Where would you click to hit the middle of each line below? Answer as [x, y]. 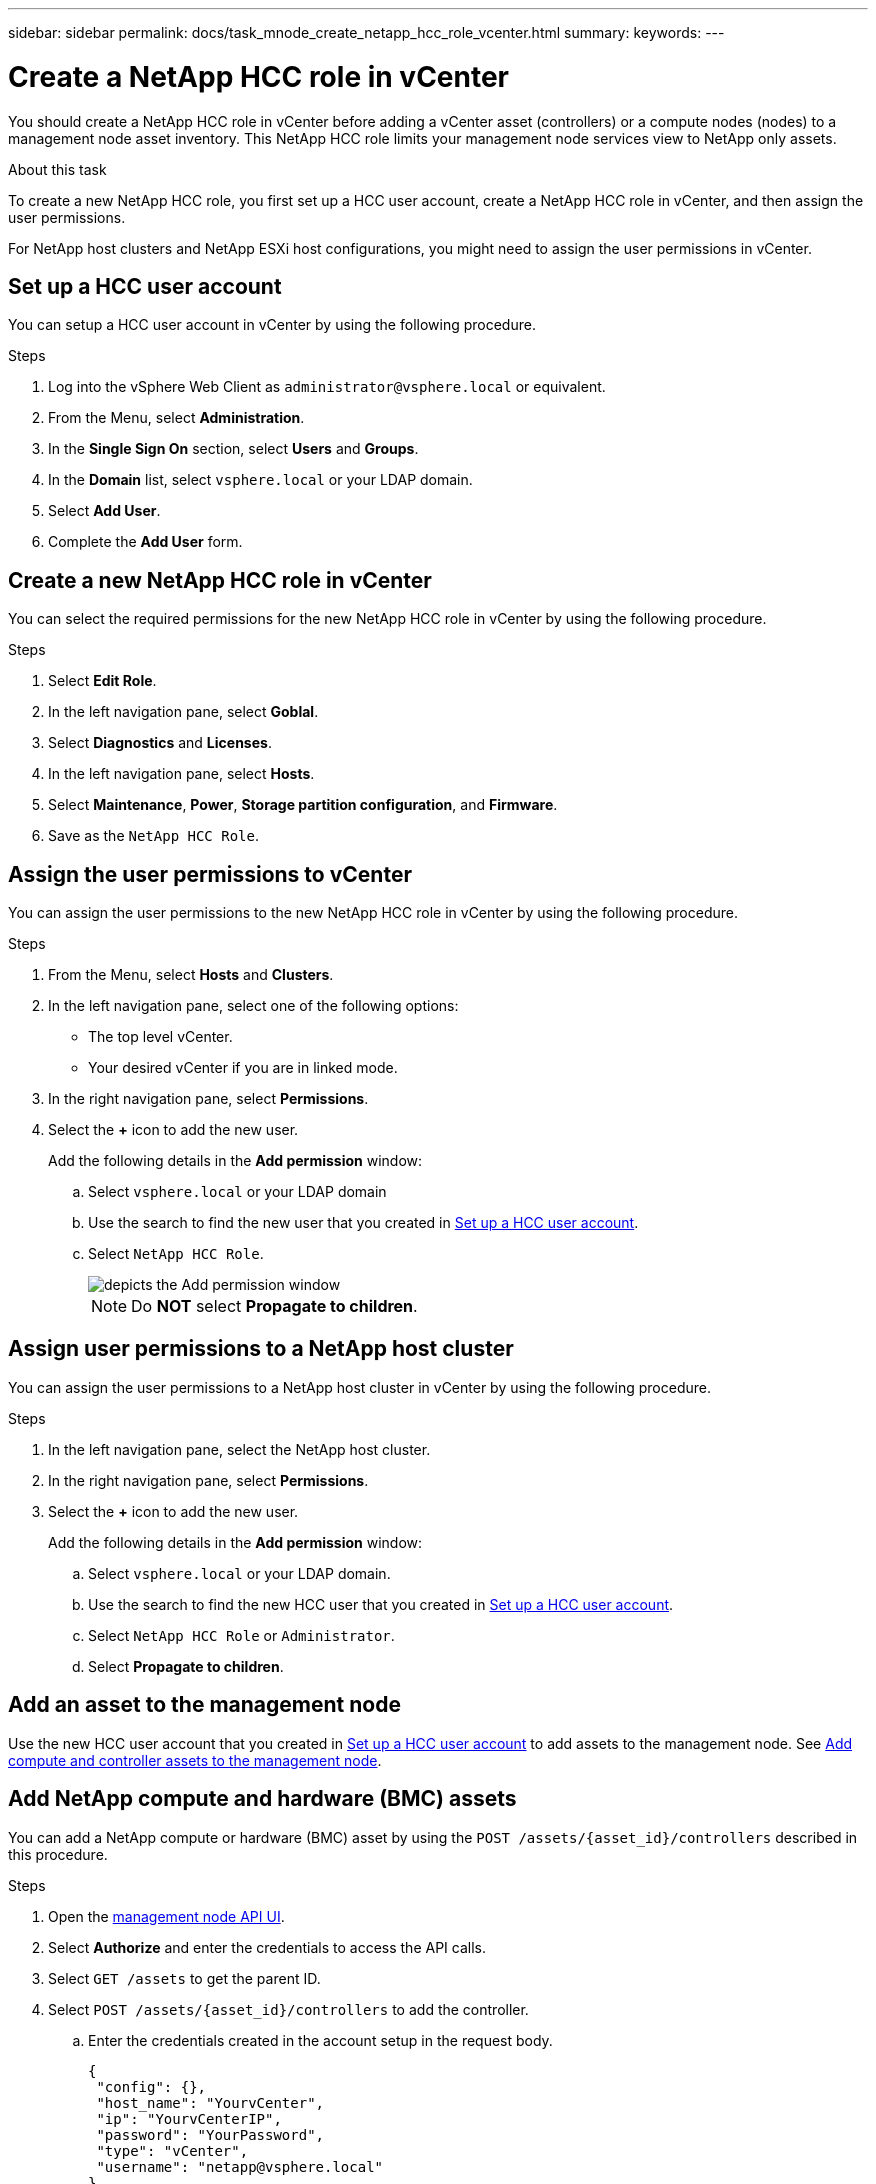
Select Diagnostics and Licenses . [160, 743]
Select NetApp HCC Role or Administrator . [241, 1635]
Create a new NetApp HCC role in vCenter [220, 580]
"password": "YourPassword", [210, 2134]
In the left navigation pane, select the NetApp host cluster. [239, 1449]
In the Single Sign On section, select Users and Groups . [233, 449]
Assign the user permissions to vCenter [210, 874]
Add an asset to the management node [204, 1705]
